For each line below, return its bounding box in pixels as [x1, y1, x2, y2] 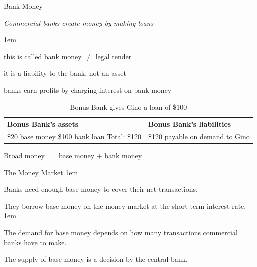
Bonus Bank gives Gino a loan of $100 [70, 101, 187, 112]
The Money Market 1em [4, 167, 78, 177]
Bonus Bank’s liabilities [148, 119, 231, 129]
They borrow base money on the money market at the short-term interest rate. [4, 200, 246, 211]
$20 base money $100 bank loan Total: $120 [7, 132, 142, 141]
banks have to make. [4, 237, 67, 247]
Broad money [4, 150, 45, 161]
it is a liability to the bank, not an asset [4, 68, 126, 78]
